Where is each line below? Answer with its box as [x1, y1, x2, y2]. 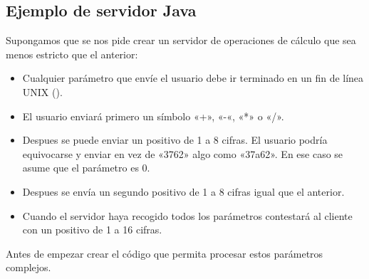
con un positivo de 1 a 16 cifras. [22, 222, 162, 237]
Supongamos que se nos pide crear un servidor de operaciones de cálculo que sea [6, 33, 356, 48]
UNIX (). [22, 84, 63, 99]
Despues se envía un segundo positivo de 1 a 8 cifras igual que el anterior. [22, 184, 345, 199]
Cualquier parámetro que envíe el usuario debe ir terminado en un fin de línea [22, 70, 364, 85]
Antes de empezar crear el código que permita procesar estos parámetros [6, 246, 323, 260]
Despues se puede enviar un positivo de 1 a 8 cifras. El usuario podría [22, 132, 328, 147]
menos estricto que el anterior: [6, 46, 138, 61]
